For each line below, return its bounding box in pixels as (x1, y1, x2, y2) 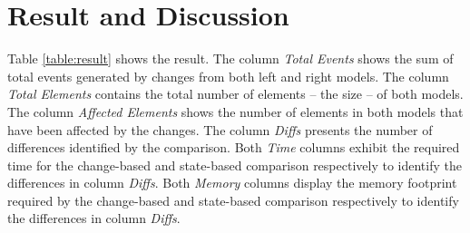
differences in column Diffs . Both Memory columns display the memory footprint (7, 173, 457, 192)
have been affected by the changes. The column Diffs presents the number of (7, 120, 433, 139)
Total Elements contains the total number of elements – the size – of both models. (7, 84, 464, 103)
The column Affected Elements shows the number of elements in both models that (7, 102, 464, 121)
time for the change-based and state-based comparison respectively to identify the (7, 155, 462, 174)
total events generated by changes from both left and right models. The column (7, 66, 449, 85)
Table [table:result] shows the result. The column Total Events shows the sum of (7, 49, 454, 68)
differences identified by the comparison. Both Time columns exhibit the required (7, 138, 460, 157)
